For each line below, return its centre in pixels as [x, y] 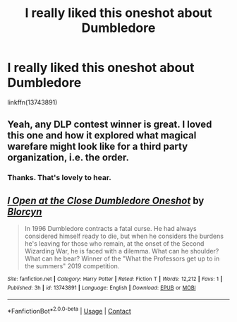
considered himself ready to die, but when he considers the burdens [124, 236]
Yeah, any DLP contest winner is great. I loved [110, 125]
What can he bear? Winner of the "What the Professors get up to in [122, 258]
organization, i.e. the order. [68, 158]
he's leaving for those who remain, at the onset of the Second [114, 244]
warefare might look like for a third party [98, 147]
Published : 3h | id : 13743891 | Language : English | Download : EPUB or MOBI [102, 287]
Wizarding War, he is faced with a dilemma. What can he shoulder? [122, 251]
